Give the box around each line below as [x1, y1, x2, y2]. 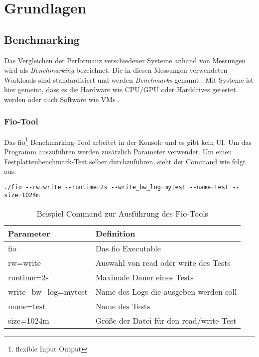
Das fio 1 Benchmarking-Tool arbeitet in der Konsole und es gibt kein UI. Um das [4, 135, 252, 147]
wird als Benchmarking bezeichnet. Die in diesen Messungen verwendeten [4, 65, 228, 75]
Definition [95, 228, 135, 239]
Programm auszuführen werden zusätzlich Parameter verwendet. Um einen [4, 146, 232, 157]
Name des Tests [95, 300, 150, 312]
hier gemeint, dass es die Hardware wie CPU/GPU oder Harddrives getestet [4, 84, 236, 95]
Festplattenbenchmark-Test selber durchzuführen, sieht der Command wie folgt [4, 156, 246, 166]
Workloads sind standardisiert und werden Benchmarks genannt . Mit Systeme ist [4, 74, 254, 85]
